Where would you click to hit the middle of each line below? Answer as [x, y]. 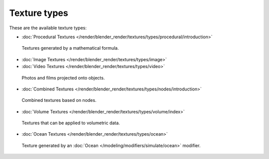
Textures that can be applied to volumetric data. [71, 123]
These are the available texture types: [48, 28]
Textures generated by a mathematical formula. [70, 48]
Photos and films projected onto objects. [63, 78]
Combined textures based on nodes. [59, 100]
